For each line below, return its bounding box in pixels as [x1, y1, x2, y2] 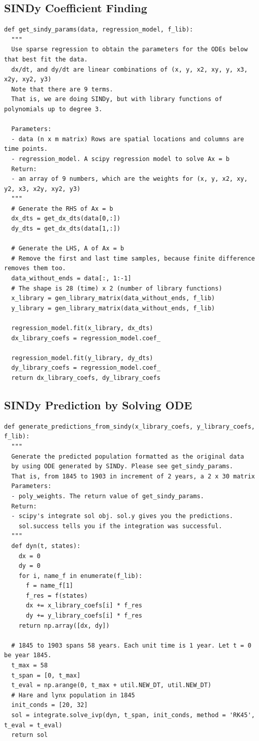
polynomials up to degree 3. [4, 105, 103, 113]
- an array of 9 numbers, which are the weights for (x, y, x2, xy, [11, 175, 248, 183]
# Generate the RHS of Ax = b [11, 205, 113, 212]
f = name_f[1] [25, 582, 74, 590]
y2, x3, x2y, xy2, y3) [4, 185, 81, 192]
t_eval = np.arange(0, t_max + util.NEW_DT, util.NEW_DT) [11, 682, 212, 689]
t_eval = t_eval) [4, 721, 62, 729]
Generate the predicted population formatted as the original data [11, 453, 244, 460]
